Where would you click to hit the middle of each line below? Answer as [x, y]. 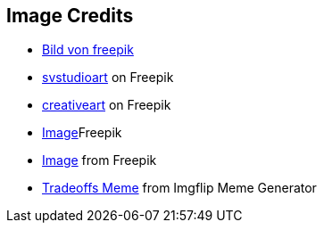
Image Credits [70, 16]
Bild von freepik [88, 50]
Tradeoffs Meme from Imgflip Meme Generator [179, 188]
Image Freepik [82, 133]
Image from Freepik [100, 160]
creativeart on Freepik [107, 105]
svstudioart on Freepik [108, 78]
